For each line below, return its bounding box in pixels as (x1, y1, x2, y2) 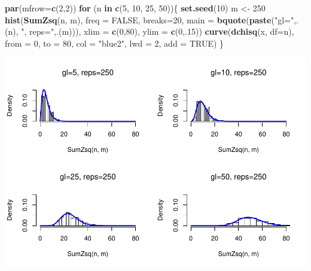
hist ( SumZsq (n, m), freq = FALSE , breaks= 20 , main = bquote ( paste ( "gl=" (5, 13, 294, 26)
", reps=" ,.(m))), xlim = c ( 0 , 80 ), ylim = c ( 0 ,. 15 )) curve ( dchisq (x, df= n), (21, 25, 294, 38)
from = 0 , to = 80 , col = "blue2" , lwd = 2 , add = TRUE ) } (5, 36, 224, 49)
